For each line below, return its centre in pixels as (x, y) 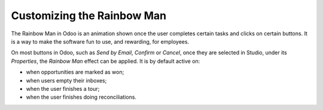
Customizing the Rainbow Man (89, 16)
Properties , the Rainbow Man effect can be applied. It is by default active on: (106, 61)
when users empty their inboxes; (66, 80)
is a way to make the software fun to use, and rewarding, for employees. (100, 41)
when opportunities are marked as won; (75, 72)
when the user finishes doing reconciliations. (81, 97)
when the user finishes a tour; (63, 88)
